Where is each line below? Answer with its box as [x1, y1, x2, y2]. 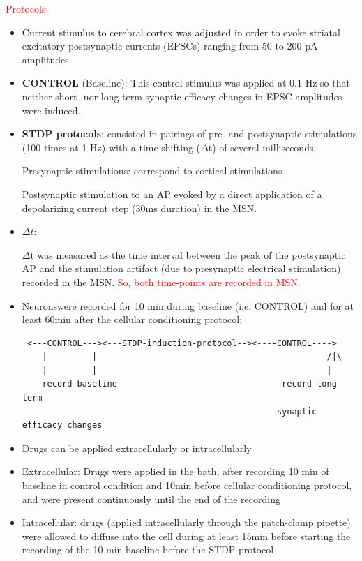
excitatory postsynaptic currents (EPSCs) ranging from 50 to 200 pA [22, 38, 318, 53]
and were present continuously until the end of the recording [22, 491, 280, 506]
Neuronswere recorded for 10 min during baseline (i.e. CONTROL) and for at [22, 298, 354, 313]
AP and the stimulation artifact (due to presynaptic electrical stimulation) [22, 261, 341, 276]
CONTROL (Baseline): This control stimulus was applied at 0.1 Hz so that [22, 75, 350, 90]
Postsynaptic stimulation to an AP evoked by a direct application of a [22, 186, 322, 201]
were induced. [22, 103, 81, 117]
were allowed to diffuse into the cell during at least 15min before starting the [22, 528, 351, 543]
